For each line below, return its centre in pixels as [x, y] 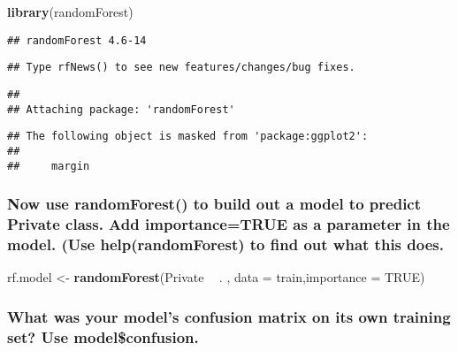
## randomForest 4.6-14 [77, 40]
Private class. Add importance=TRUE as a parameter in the [229, 224]
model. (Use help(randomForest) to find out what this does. [225, 244]
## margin [49, 166]
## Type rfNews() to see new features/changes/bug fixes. [181, 68]
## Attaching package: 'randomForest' [121, 109]
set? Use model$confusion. [103, 336]
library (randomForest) [70, 11]
